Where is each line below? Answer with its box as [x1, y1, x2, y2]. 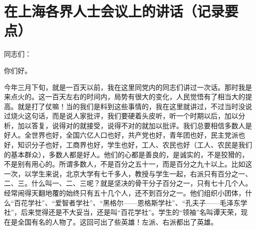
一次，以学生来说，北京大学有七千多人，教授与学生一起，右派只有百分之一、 [4, 168, 252, 178]
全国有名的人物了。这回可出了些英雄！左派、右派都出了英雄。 [17, 216, 218, 227]
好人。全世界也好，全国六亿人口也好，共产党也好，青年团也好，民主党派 [4, 130, 238, 140]
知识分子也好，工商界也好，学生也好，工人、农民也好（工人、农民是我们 [17, 140, 252, 150]
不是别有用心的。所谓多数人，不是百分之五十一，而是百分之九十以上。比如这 [4, 159, 252, 169]
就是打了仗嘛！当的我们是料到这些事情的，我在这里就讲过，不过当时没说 [17, 101, 252, 111]
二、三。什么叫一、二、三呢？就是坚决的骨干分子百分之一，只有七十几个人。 [4, 178, 252, 188]
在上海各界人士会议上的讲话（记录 [4, 1, 225, 21]
